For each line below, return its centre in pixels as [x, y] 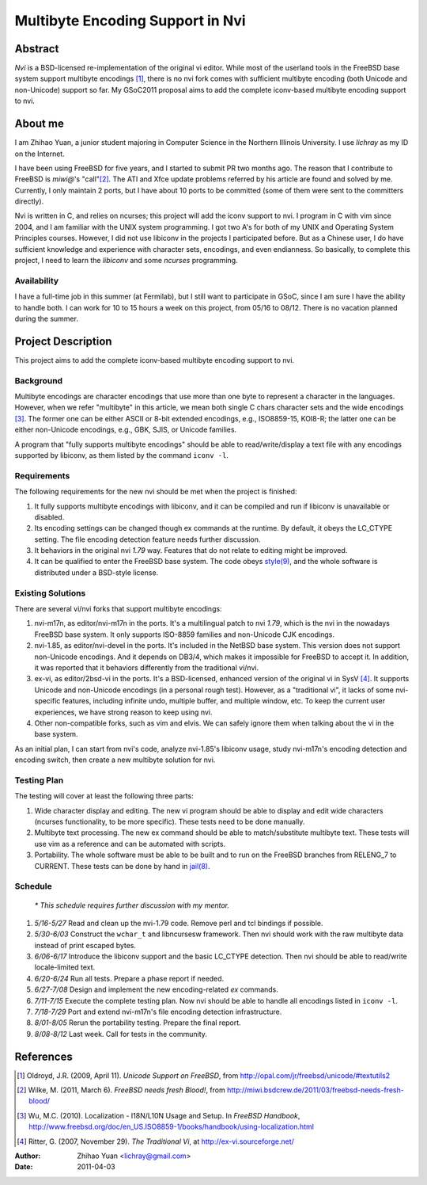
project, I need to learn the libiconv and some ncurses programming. [126, 261]
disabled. [49, 517]
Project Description [63, 341]
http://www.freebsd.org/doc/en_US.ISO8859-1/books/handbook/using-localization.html [171, 1127]
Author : [28, 1156]
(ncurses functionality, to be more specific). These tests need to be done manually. [170, 821]
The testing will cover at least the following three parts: [104, 796]
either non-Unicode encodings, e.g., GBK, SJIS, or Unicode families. [126, 430]
